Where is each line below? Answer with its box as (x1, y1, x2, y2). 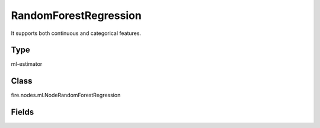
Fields (11, 107, 34, 117)
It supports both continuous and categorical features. (11, 30, 142, 37)
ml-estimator (11, 60, 43, 68)
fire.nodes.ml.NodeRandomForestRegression (11, 92, 121, 99)
